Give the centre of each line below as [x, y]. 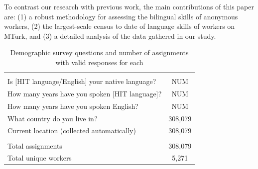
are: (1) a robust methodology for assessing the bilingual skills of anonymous [121, 16]
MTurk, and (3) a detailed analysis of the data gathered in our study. [110, 36]
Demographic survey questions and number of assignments [99, 52]
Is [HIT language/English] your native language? [82, 81]
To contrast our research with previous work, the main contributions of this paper [129, 6]
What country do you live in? [53, 118]
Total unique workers [40, 158]
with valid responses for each [99, 62]
